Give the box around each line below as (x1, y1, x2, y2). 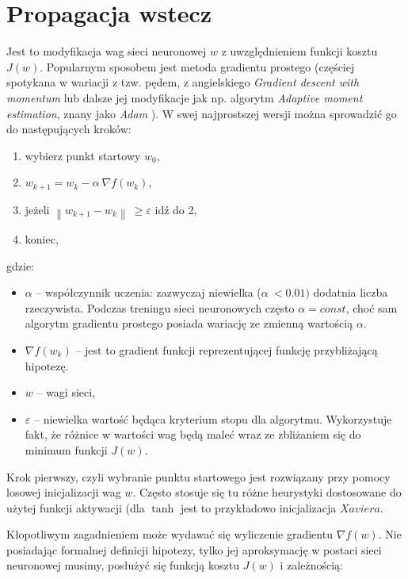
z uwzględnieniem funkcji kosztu (221, 43, 378, 59)
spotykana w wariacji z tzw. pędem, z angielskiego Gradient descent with (6, 74, 360, 90)
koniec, (25, 230, 59, 247)
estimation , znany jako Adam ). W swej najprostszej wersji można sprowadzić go (6, 105, 397, 121)
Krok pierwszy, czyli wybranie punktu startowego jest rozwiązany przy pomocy (6, 468, 391, 485)
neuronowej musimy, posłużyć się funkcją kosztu (6, 557, 239, 573)
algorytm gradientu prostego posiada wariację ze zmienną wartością (25, 315, 353, 332)
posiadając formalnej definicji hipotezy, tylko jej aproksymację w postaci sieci (6, 541, 382, 558)
